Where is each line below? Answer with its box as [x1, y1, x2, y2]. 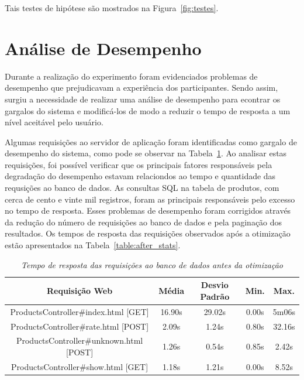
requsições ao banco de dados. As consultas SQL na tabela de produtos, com [5, 182, 279, 194]
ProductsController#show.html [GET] [11, 360, 148, 372]
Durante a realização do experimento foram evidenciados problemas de [5, 70, 258, 82]
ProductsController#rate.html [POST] [11, 320, 149, 332]
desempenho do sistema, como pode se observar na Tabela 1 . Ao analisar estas [5, 147, 287, 159]
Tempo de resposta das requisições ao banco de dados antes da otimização [21, 258, 283, 271]
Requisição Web [46, 285, 113, 297]
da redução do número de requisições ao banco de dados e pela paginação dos [5, 215, 282, 228]
